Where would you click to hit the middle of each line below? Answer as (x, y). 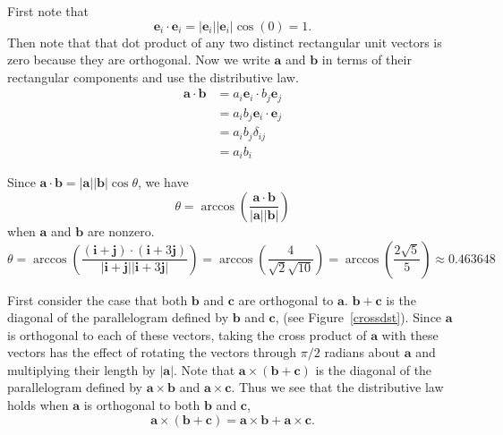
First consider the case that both (98, 299)
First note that (48, 11)
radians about (362, 352)
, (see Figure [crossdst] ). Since (358, 317)
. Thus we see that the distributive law (337, 387)
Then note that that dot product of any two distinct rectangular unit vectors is (225, 42)
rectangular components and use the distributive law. (153, 77)
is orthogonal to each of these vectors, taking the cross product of (187, 334)
